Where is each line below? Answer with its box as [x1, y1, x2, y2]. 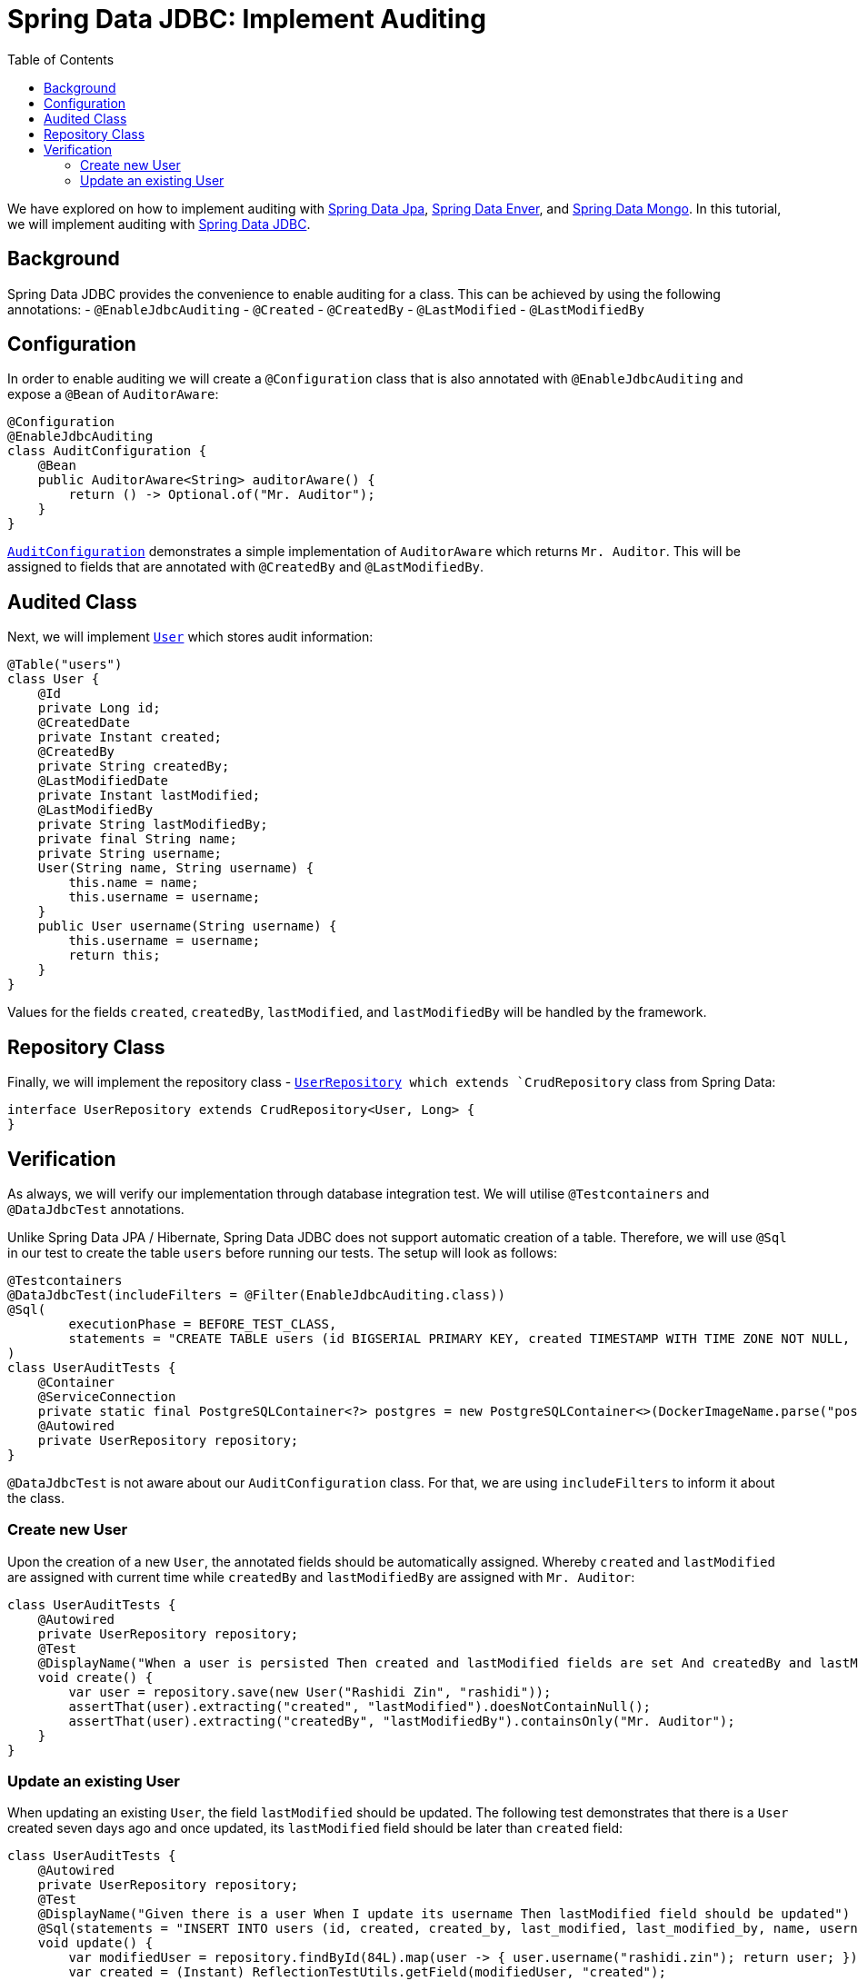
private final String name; [37, 831, 237, 847]
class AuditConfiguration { [7, 443, 207, 459]
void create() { [37, 1669, 154, 1685]
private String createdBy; [37, 759, 230, 774]
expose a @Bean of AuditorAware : [7, 386, 219, 403]
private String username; [37, 846, 223, 861]
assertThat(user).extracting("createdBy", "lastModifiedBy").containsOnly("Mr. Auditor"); [68, 1713, 735, 1728]
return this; [68, 948, 161, 963]
